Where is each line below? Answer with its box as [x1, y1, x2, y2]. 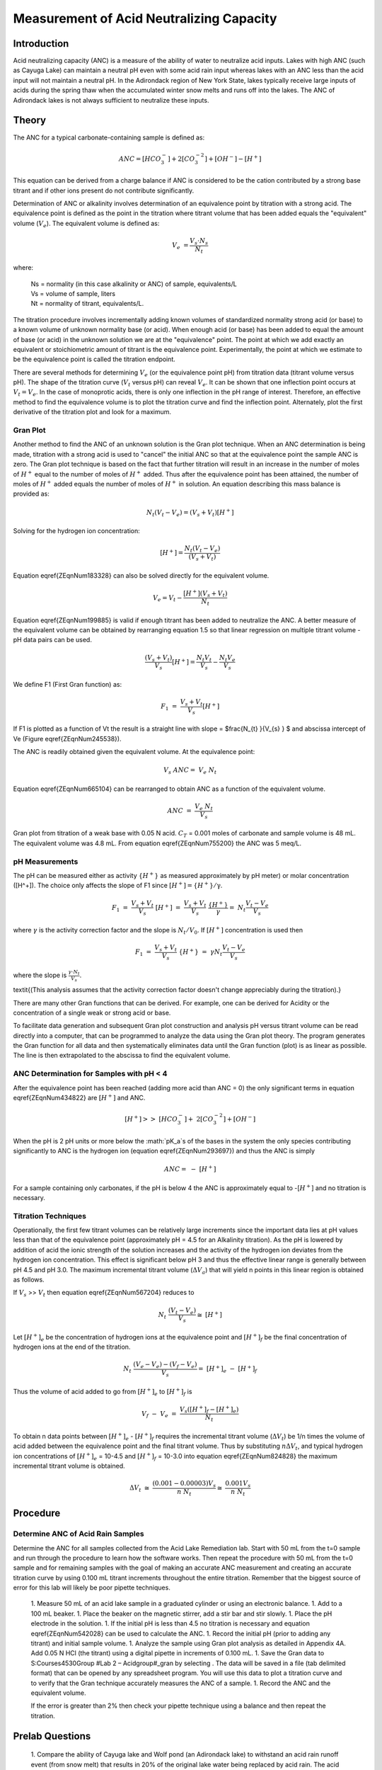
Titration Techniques [13, 1211, 87, 1221]
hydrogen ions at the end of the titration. [13, 1342, 131, 1352]
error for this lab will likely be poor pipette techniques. [13, 1583, 171, 1592]
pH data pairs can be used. [13, 636, 92, 644]
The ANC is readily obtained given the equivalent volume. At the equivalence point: [13, 748, 255, 756]
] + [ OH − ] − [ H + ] [204, 153, 262, 163]
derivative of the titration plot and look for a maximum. [13, 408, 172, 416]
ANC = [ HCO [118, 154, 162, 163]
